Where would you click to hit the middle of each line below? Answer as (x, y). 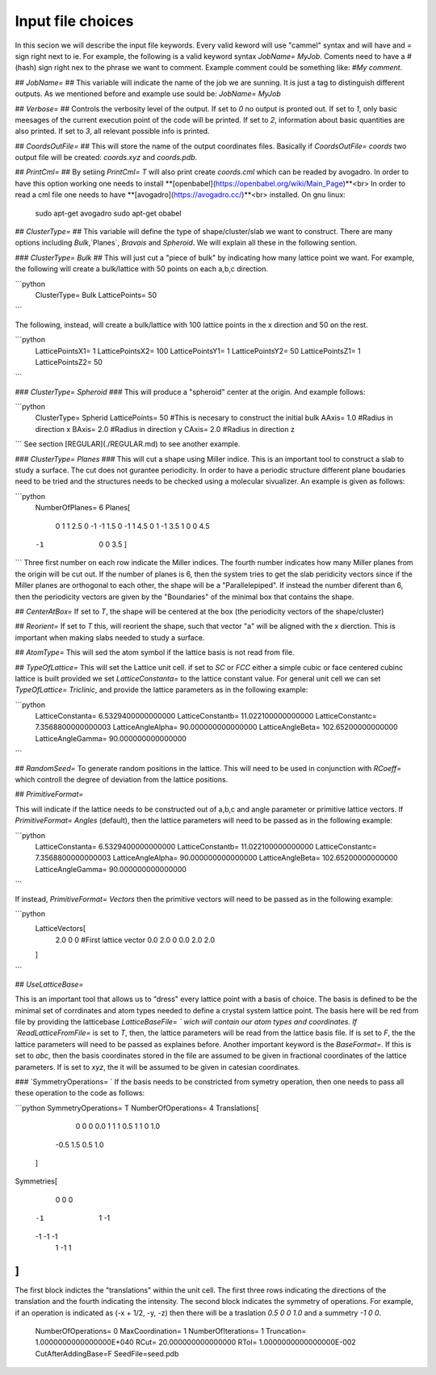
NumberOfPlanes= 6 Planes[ (83, 508)
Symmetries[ (36, 1181)
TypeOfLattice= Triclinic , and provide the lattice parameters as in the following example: (161, 690)
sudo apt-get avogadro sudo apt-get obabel (108, 213)
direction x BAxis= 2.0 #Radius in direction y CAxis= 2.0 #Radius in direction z (165, 429)
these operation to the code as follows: (80, 1093)
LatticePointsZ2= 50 (69, 362)
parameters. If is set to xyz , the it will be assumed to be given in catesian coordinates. (157, 1067)
